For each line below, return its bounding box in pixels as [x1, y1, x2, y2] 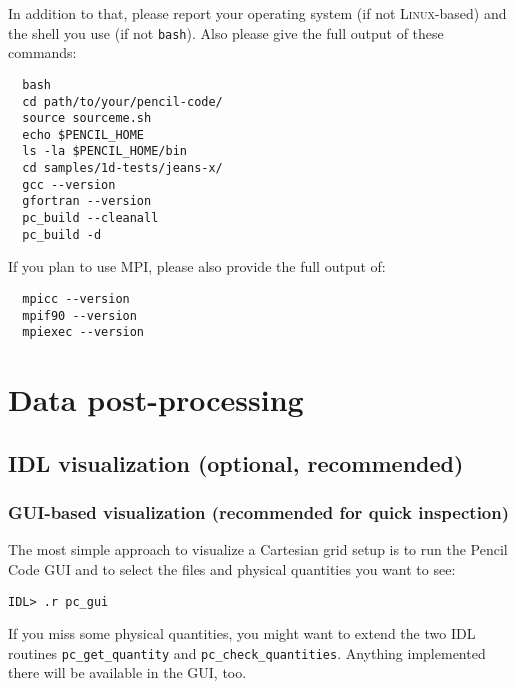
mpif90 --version [22, 308, 137, 323]
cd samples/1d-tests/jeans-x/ [22, 161, 223, 176]
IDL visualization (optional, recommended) [8, 447, 464, 478]
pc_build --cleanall [22, 211, 159, 226]
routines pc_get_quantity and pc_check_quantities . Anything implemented [8, 642, 486, 663]
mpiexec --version [22, 325, 145, 340]
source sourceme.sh [22, 111, 152, 126]
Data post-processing [8, 379, 304, 420]
